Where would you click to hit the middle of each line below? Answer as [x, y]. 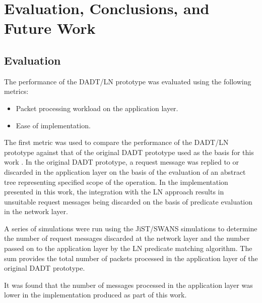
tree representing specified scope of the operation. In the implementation [116, 182]
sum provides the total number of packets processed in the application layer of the [131, 258]
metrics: [16, 91]
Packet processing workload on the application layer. [97, 108]
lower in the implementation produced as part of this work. [95, 295]
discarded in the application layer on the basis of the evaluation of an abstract [125, 171]
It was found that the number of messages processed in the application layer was [128, 285]
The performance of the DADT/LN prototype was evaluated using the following [128, 81]
